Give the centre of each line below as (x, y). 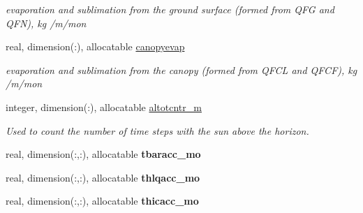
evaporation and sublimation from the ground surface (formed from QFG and (170, 9)
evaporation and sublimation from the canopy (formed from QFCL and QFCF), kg (181, 69)
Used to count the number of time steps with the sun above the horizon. (157, 130)
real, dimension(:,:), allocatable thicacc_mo (102, 201)
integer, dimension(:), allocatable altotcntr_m (104, 106)
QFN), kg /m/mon (46, 23)
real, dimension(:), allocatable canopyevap (95, 46)
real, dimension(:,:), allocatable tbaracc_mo (103, 154)
